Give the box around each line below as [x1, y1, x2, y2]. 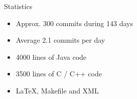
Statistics [4, 1, 33, 11]
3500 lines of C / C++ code [16, 68, 102, 79]
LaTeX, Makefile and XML [16, 85, 99, 95]
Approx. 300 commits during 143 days [16, 18, 133, 28]
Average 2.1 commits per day [16, 35, 105, 45]
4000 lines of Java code [16, 51, 87, 62]
